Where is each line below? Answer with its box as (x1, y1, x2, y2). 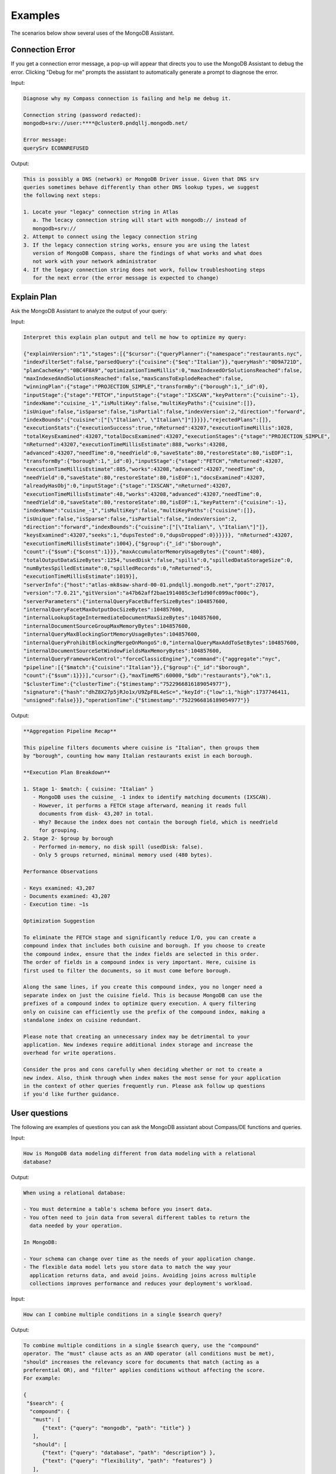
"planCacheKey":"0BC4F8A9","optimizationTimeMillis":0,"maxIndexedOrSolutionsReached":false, (23, 367, 303, 374)
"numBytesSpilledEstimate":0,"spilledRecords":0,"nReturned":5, (23, 565, 213, 572)
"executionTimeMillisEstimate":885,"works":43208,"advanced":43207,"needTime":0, (23, 466, 266, 473)
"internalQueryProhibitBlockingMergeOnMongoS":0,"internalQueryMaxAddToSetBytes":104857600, (23, 639, 300, 646)
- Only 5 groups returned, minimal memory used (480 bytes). (32, 852, 213, 858)
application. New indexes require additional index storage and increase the (23, 1041, 253, 1048)
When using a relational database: (23, 1189, 126, 1196)
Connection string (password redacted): (23, 112, 141, 118)
